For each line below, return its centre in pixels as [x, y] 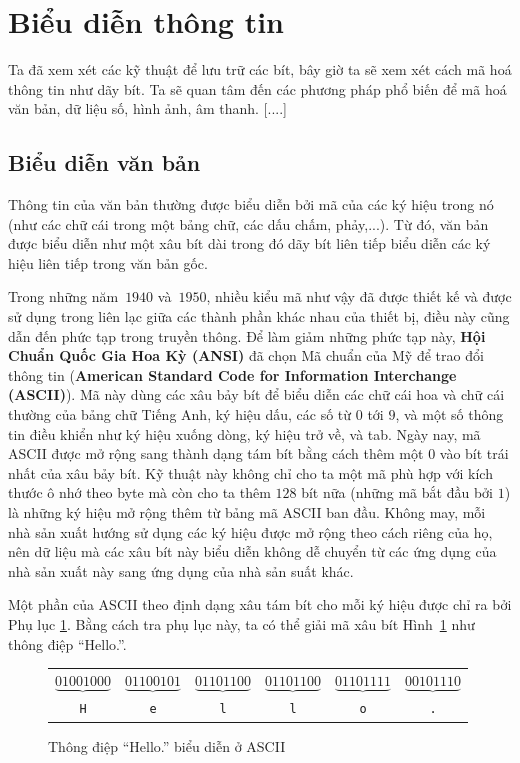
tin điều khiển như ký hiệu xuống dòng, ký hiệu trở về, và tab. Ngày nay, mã [244, 433]
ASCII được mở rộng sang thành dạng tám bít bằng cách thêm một [216, 453]
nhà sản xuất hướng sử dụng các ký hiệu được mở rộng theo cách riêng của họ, [250, 531]
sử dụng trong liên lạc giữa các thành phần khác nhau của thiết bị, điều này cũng [259, 316]
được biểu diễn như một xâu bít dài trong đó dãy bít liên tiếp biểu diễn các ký [249, 243]
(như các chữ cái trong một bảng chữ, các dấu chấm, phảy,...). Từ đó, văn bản [248, 223]
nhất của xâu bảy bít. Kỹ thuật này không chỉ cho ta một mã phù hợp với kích [250, 472]
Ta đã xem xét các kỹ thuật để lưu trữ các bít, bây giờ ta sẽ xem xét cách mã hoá [260, 69]
